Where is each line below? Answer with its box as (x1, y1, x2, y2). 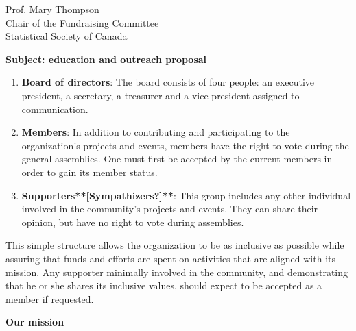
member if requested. (5, 291, 94, 306)
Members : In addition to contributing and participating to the (21, 125, 290, 139)
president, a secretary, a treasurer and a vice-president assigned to (21, 88, 300, 102)
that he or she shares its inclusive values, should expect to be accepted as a (5, 278, 322, 293)
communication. (21, 101, 88, 116)
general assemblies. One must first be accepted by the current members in (21, 151, 333, 166)
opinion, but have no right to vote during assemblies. (21, 214, 244, 229)
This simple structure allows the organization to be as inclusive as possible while (5, 238, 344, 252)
